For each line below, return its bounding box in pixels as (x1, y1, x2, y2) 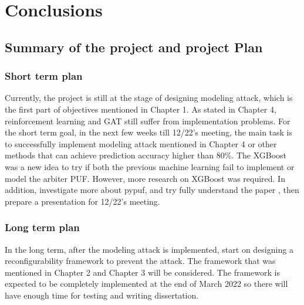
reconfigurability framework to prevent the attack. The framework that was (5, 255, 276, 267)
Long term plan (5, 220, 80, 235)
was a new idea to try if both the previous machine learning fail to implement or (5, 160, 295, 172)
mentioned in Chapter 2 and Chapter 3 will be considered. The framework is (5, 266, 280, 278)
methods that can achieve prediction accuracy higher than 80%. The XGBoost (5, 149, 287, 161)
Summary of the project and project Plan (5, 38, 263, 56)
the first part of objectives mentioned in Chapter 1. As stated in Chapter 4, (5, 103, 276, 115)
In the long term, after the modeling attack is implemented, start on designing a (5, 243, 293, 255)
